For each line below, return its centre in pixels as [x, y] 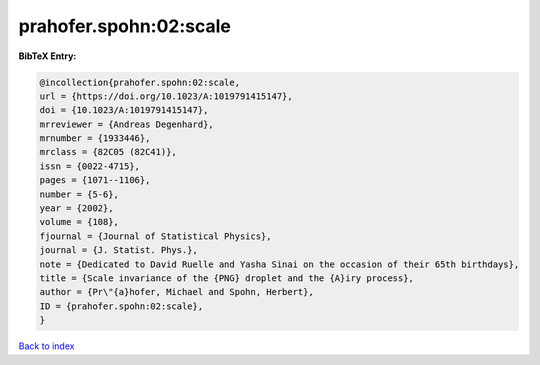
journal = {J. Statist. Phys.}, [119, 250]
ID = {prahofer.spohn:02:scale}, [121, 306]
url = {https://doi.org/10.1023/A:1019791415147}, [166, 96]
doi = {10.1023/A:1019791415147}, [124, 110]
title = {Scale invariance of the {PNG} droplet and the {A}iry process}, [227, 278]
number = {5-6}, [79, 194]
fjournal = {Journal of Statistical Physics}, [155, 236]
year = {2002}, [76, 208]
